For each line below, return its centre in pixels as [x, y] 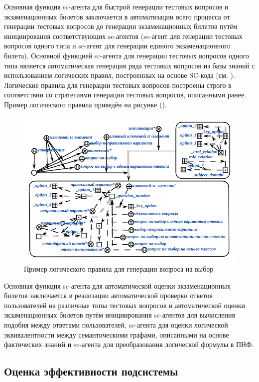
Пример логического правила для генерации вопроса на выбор [119, 269]
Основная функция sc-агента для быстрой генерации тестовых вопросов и [116, 6]
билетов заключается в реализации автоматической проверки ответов [108, 295]
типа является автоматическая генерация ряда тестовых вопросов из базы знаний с [129, 65]
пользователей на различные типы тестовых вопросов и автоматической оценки [125, 305]
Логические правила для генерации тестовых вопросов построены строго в [118, 85]
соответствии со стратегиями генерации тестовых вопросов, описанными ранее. [125, 95]
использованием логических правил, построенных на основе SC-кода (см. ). [120, 75]
